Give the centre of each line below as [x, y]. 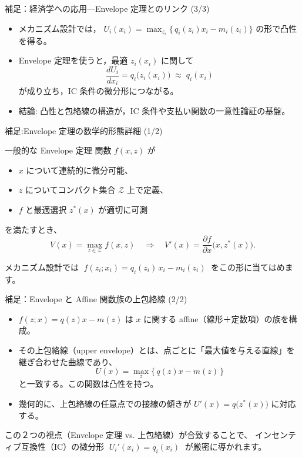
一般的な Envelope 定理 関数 [58, 150]
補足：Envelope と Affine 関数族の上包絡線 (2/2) [96, 299]
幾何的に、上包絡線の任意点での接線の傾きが [105, 403]
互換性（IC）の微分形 [63, 446]
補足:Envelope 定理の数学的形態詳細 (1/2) [84, 130]
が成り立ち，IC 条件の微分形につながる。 [98, 91]
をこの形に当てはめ [248, 267]
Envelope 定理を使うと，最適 [73, 60]
